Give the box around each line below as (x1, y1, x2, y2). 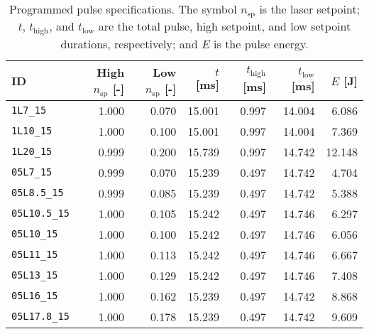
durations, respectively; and (60, 35, 198, 52)
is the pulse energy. (214, 35, 309, 52)
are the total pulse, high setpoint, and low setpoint (98, 17, 351, 34)
